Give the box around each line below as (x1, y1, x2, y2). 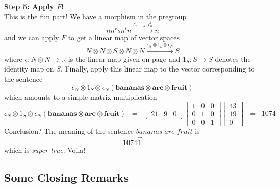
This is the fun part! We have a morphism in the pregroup (4, 11, 187, 21)
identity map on (4, 63, 54, 74)
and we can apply (4, 32, 59, 42)
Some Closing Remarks (4, 170, 129, 185)
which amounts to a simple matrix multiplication (4, 91, 157, 102)
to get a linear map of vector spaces (68, 32, 180, 42)
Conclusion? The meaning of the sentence (4, 126, 134, 136)
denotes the (215, 53, 251, 64)
